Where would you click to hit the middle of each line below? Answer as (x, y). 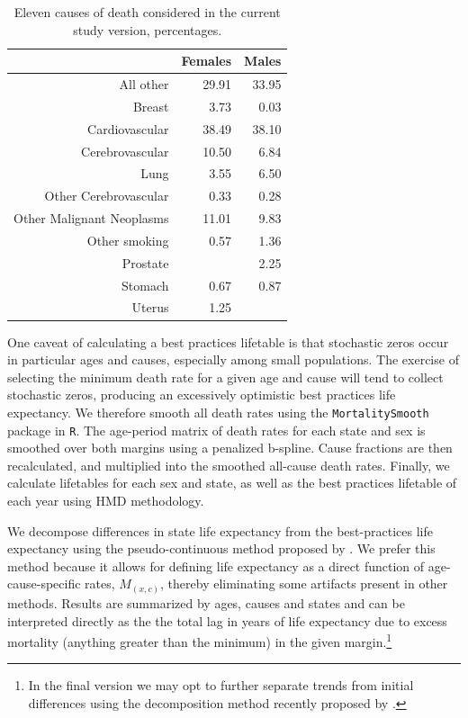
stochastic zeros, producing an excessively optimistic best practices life (202, 395)
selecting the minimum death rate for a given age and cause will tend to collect (225, 377)
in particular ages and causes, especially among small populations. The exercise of (233, 359)
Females (207, 61)
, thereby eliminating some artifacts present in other (304, 583)
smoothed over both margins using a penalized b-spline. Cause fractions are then (230, 448)
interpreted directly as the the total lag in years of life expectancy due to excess (227, 620)
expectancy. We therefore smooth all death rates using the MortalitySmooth (218, 412)
